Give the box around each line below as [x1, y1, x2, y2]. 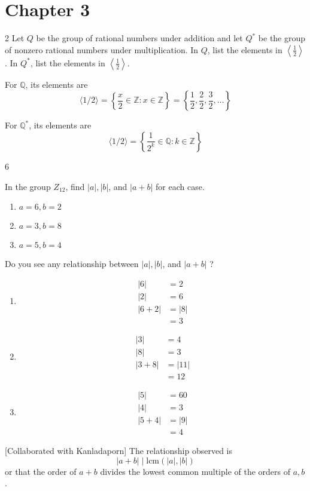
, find [65, 180, 85, 192]
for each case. [156, 180, 205, 192]
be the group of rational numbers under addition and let [36, 32, 243, 44]
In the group [5, 180, 51, 192]
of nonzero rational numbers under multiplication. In [5, 43, 199, 56]
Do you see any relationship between [5, 257, 139, 270]
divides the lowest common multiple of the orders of [100, 465, 291, 477]
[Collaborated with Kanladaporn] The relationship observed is [5, 444, 233, 457]
